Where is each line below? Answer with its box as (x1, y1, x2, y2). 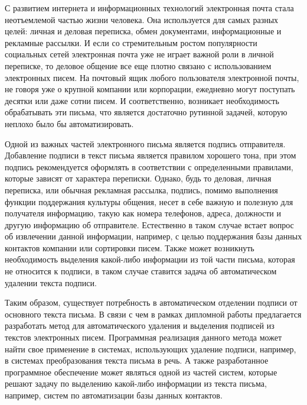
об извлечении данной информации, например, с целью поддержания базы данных (5, 230, 302, 242)
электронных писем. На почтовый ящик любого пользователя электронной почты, (5, 71, 299, 83)
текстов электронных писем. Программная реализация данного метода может (5, 331, 282, 344)
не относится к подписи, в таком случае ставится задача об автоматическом (5, 265, 277, 277)
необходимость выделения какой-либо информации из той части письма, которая (5, 253, 295, 265)
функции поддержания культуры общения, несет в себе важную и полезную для (5, 195, 293, 208)
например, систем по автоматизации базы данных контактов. (5, 389, 223, 401)
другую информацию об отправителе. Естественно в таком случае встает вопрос (5, 218, 294, 231)
